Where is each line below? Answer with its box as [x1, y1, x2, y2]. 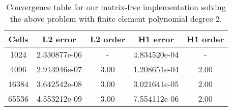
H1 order [187, 33, 224, 45]
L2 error [42, 33, 76, 45]
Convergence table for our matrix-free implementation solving [6, 1, 226, 13]
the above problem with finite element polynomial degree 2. [10, 13, 222, 24]
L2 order [90, 33, 126, 45]
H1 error [138, 33, 174, 45]
